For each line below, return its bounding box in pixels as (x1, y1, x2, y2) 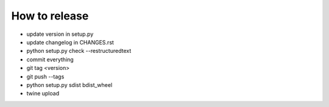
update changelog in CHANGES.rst (26, 38, 114, 46)
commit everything (26, 55, 74, 63)
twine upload (26, 90, 60, 97)
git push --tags (26, 73, 65, 80)
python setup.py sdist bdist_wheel (26, 81, 113, 88)
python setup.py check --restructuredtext (26, 47, 132, 55)
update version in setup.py (26, 30, 94, 38)
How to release (11, 9, 89, 22)
